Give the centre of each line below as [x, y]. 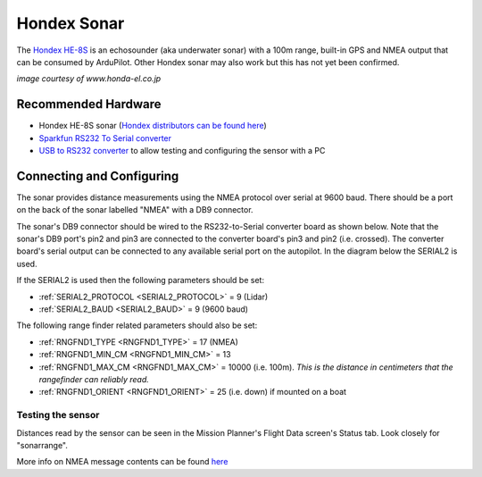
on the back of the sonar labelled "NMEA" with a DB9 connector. [135, 210]
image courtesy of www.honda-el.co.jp [89, 79]
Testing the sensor [58, 415]
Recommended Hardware [89, 104]
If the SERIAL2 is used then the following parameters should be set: [141, 280]
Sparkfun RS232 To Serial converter [105, 138]
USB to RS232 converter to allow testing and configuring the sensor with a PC [182, 151]
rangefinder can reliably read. [94, 379]
